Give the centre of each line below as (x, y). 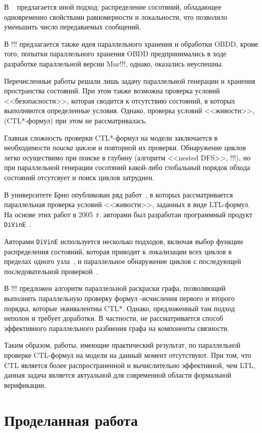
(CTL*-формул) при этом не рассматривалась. (76, 120)
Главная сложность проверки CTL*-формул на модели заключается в (111, 137)
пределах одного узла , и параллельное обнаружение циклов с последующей (123, 261)
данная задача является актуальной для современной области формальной (118, 375)
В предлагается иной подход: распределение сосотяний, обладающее (113, 7)
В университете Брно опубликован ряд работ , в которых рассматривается (119, 194)
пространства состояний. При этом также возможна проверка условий (112, 91)
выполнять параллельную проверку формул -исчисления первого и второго (120, 298)
